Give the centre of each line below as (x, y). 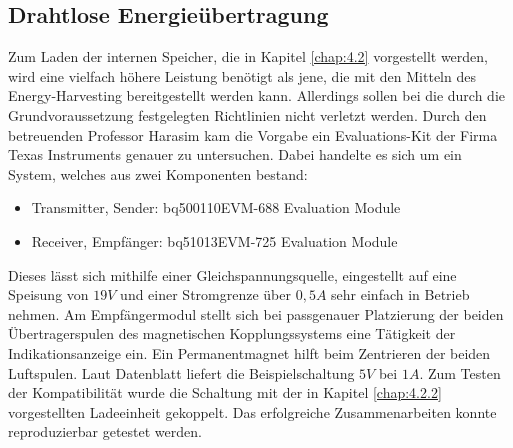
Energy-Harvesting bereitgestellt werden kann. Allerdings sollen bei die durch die (256, 95)
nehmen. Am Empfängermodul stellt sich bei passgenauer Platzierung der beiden (256, 313)
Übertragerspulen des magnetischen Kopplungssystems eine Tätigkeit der (232, 333)
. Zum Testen (460, 372)
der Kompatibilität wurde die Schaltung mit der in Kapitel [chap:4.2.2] (225, 392)
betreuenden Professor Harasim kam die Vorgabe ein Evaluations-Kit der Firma (253, 134)
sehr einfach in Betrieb (400, 294)
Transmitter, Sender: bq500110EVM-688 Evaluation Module (216, 207)
